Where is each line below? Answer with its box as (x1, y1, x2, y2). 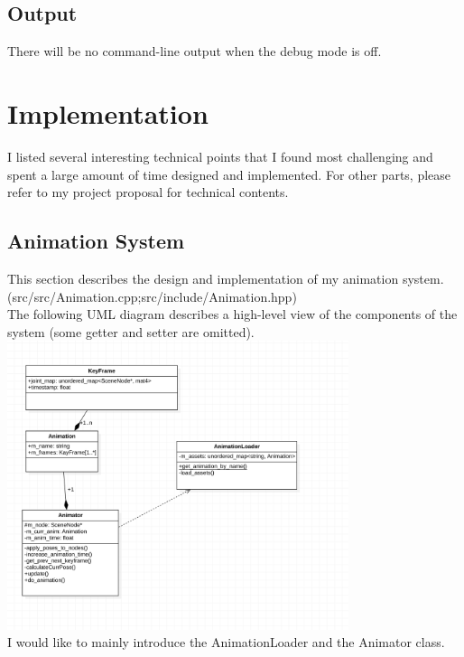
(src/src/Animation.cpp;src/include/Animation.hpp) (7, 286, 297, 305)
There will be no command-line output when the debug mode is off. (7, 42, 382, 61)
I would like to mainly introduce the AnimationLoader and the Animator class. (7, 633, 445, 652)
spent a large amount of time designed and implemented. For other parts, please (7, 164, 451, 183)
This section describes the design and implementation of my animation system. (7, 268, 444, 287)
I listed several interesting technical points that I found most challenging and (7, 146, 433, 165)
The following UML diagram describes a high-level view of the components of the (7, 305, 458, 324)
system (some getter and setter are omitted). (7, 322, 255, 341)
